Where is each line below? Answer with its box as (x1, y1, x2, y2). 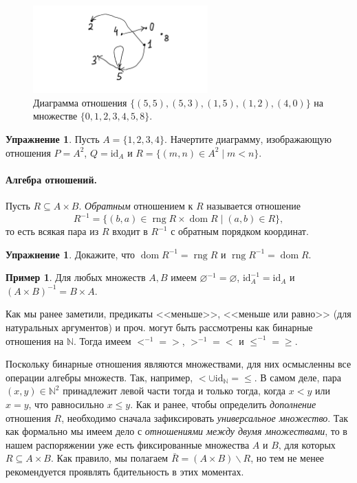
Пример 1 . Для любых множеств (6, 270, 146, 284)
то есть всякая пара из (6, 224, 99, 238)
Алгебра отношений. (6, 172, 97, 186)
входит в (112, 224, 148, 238)
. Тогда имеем (73, 333, 131, 348)
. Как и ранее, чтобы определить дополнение (130, 396, 316, 411)
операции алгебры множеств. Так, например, (6, 370, 193, 384)
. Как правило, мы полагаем (51, 451, 169, 465)
